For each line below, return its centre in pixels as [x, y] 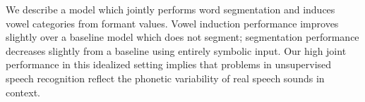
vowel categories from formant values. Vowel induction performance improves [172, 23]
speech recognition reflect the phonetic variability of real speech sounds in [165, 78]
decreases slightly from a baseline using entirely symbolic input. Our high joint [176, 50]
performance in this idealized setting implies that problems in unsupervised [169, 64]
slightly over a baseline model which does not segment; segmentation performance [182, 37]
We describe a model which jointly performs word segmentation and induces [170, 9]
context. [23, 92]
